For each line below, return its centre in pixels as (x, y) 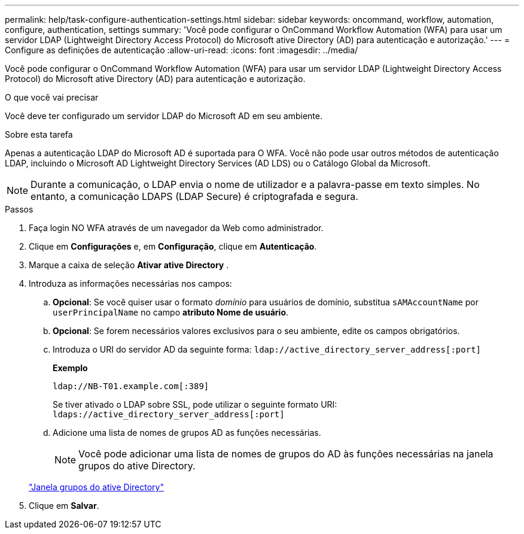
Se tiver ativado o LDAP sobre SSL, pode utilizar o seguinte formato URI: (195, 404)
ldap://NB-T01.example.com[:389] (131, 386)
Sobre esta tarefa (39, 134)
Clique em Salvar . (64, 506)
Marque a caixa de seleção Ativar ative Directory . (129, 265)
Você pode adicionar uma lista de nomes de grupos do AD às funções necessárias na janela (286, 454)
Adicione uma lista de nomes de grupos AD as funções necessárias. (187, 433)
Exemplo (70, 368)
